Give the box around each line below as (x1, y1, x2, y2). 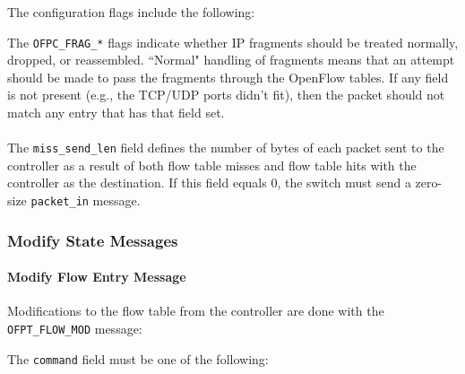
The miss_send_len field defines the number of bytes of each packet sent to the (7, 138, 444, 157)
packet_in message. (30, 191, 141, 210)
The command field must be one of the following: (7, 349, 269, 368)
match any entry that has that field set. (7, 103, 225, 122)
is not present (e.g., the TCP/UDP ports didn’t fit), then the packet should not (7, 85, 445, 104)
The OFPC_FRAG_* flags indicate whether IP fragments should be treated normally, (7, 32, 459, 51)
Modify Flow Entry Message (7, 267, 186, 286)
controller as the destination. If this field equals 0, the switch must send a (7, 173, 411, 192)
